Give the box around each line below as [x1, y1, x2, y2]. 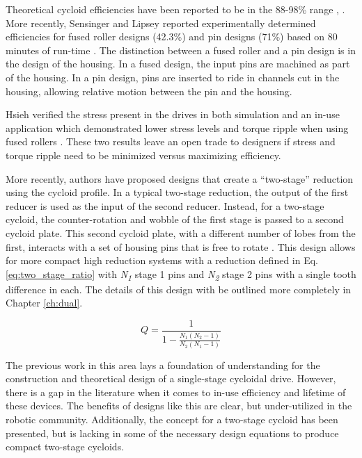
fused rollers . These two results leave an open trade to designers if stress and [6, 134, 336, 149]
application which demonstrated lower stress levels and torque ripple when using [6, 120, 349, 135]
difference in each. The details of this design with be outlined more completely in [6, 281, 352, 296]
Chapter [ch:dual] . [6, 295, 83, 310]
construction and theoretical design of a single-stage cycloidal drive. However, [6, 371, 336, 386]
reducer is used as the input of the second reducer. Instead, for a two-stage [6, 198, 324, 213]
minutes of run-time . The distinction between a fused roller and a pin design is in [6, 42, 356, 57]
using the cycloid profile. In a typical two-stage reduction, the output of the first [6, 185, 349, 199]
